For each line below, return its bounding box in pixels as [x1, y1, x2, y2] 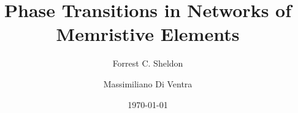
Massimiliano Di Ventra [103, 77, 193, 90]
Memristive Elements [56, 21, 240, 46]
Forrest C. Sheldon [112, 57, 183, 70]
